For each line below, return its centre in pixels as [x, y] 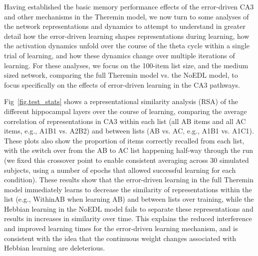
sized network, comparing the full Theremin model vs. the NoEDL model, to [121, 75]
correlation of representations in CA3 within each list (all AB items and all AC [125, 121]
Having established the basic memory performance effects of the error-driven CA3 [129, 6]
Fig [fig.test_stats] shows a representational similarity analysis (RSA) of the [121, 101]
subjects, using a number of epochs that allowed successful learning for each [120, 170]
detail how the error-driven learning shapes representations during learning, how [127, 36]
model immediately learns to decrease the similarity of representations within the [128, 189]
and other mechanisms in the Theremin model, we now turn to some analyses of [127, 16]
